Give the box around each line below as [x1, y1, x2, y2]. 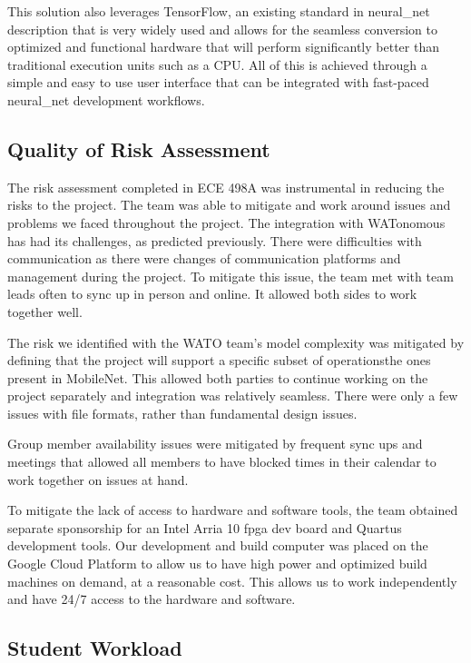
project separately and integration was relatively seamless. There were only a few [7, 386, 458, 405]
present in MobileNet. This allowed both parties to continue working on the [7, 368, 428, 387]
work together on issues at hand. [7, 470, 189, 489]
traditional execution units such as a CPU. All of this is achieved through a [7, 54, 427, 74]
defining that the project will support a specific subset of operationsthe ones [7, 351, 431, 370]
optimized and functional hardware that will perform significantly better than [7, 37, 439, 56]
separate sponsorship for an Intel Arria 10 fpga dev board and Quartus [7, 518, 402, 537]
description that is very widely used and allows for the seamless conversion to [7, 19, 438, 38]
